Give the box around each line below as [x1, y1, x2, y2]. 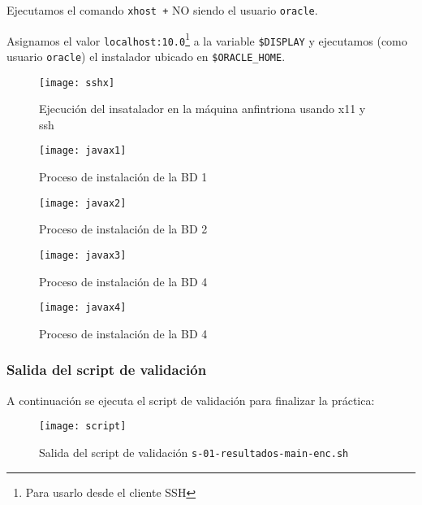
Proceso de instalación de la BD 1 [39, 168, 208, 185]
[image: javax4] [39, 302, 127, 314]
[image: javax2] [39, 197, 127, 209]
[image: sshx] [39, 76, 115, 89]
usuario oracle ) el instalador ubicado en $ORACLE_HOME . [6, 47, 286, 64]
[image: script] [39, 420, 127, 433]
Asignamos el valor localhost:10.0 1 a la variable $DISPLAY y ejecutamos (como [6, 29, 407, 49]
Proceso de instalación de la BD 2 [39, 220, 208, 237]
